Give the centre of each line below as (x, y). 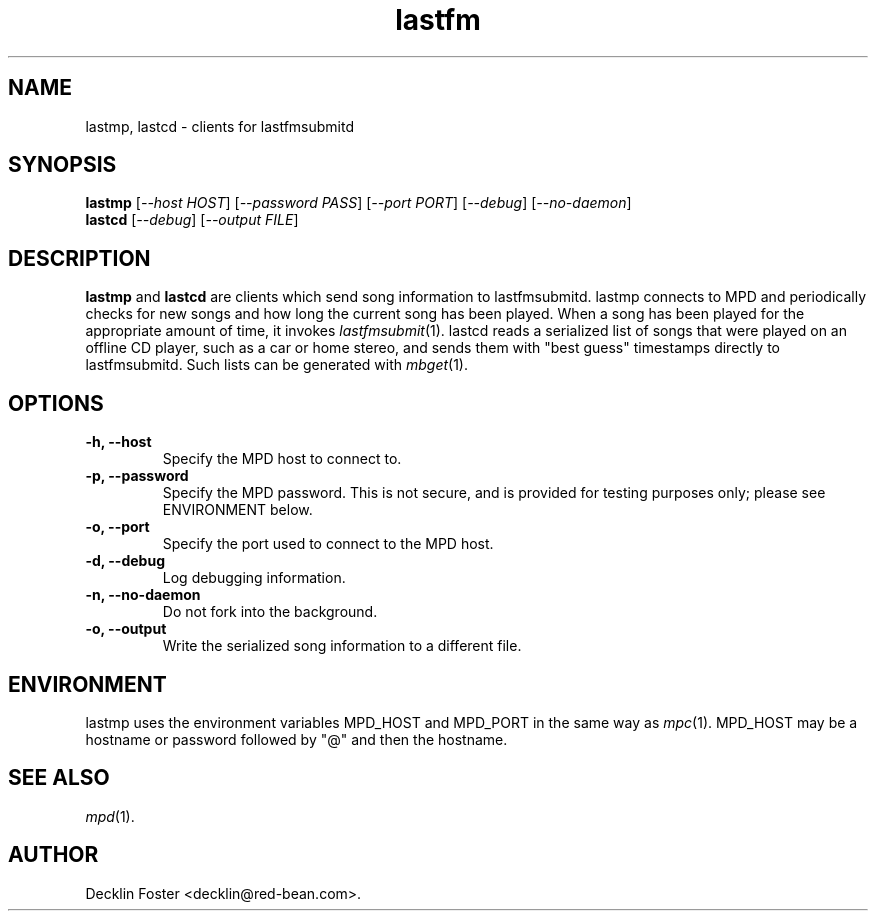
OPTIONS (56, 403)
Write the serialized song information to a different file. (342, 646)
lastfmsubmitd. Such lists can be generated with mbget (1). (277, 365)
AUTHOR (53, 855)
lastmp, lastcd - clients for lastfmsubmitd (219, 126)
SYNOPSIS (62, 165)
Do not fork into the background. (270, 612)
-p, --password (137, 476)
